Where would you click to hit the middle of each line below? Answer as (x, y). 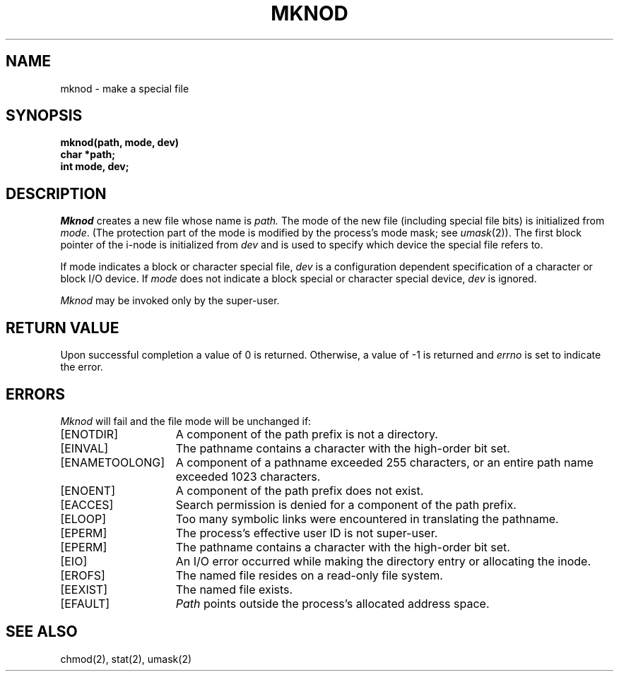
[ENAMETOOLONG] (112, 462)
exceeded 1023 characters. (248, 476)
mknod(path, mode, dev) (120, 143)
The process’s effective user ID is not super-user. (307, 533)
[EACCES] (87, 504)
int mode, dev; (95, 167)
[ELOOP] (83, 519)
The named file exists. (234, 589)
